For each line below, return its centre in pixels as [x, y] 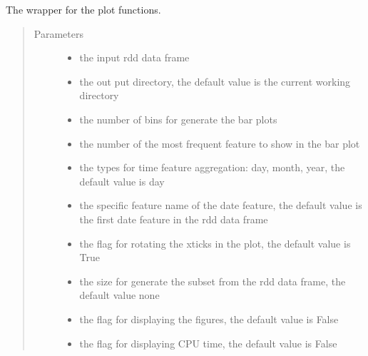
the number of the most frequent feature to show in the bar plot [220, 143]
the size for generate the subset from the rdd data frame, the [213, 281]
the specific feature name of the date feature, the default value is [221, 205]
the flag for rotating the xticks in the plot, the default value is [215, 243]
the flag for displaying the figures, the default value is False [209, 319]
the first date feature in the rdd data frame [174, 219]
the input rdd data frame [134, 57]
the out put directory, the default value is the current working [215, 81]
